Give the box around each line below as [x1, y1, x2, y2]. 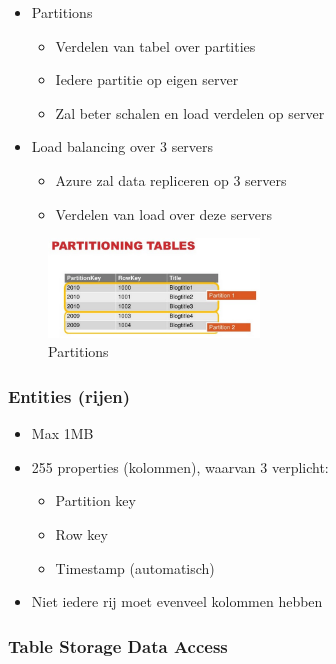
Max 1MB [31, 423, 94, 444]
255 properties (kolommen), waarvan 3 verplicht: [31, 456, 329, 477]
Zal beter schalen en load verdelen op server [55, 102, 325, 123]
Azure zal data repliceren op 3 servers [55, 169, 287, 190]
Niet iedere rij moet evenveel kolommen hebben [31, 591, 323, 612]
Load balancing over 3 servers [31, 136, 214, 157]
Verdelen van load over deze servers [55, 203, 273, 224]
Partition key [55, 490, 136, 511]
